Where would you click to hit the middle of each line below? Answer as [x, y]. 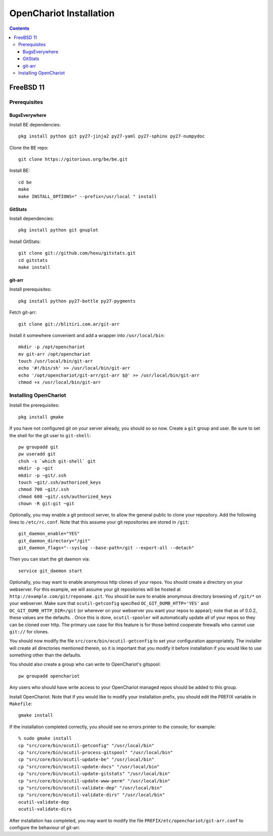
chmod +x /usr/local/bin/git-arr [60, 382]
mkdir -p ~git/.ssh [42, 475]
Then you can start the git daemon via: [50, 559]
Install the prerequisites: [34, 405]
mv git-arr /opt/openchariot [54, 354]
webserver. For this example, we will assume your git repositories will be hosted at [95, 589]
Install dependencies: [32, 218]
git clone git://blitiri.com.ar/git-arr [69, 324]
